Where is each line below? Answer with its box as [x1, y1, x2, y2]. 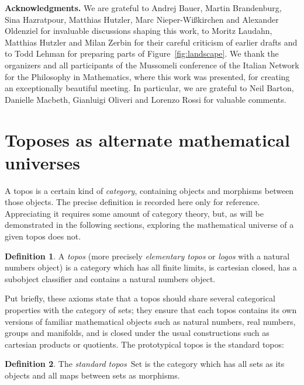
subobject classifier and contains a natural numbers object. [5, 272, 216, 285]
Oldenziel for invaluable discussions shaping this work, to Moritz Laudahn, [5, 25, 272, 37]
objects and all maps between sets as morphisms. [5, 369, 180, 381]
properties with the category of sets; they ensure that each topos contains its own [5, 304, 297, 315]
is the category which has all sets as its [144, 358, 285, 370]
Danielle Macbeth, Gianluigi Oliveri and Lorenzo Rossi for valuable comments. [5, 93, 286, 105]
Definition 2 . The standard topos [5, 358, 127, 370]
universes [5, 150, 81, 174]
